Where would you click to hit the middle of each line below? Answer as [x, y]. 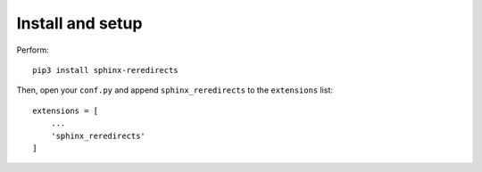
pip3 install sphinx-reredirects [105, 70]
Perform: [33, 50]
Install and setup [79, 23]
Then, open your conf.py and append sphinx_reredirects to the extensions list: [175, 90]
